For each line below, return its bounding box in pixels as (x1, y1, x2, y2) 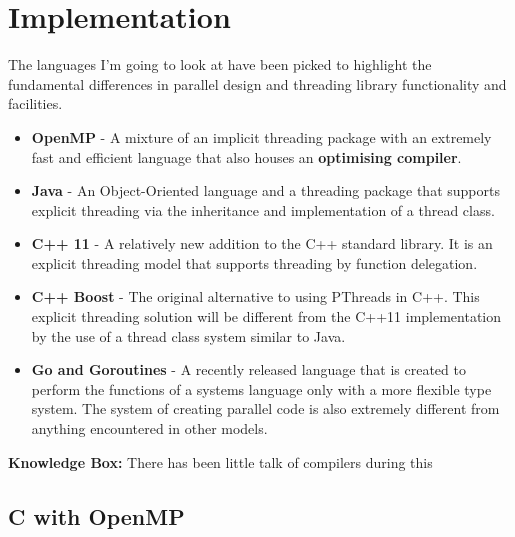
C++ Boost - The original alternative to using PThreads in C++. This (31, 286, 480, 307)
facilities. (8, 93, 63, 114)
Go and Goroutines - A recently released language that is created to (31, 359, 466, 380)
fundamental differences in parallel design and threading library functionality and (8, 73, 507, 94)
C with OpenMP (8, 500, 185, 531)
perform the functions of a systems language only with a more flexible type (31, 378, 492, 399)
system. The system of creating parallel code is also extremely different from (31, 398, 500, 419)
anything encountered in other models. (31, 418, 268, 439)
